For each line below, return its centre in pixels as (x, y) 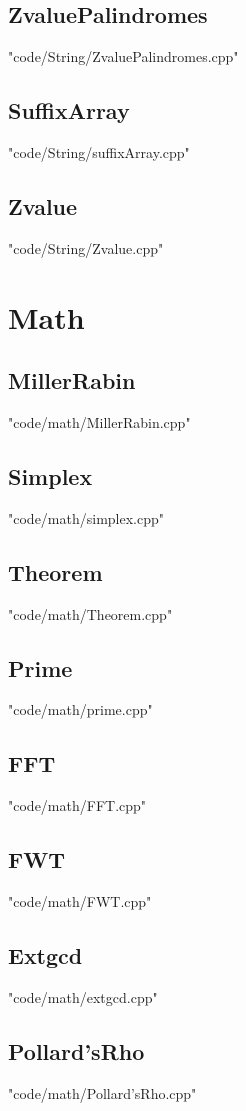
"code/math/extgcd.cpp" (83, 996)
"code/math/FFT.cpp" (77, 805)
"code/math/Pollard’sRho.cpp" (102, 1092)
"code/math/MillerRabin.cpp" (99, 421)
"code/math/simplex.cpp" (86, 517)
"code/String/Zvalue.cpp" (86, 247)
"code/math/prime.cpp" (80, 709)
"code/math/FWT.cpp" (80, 900)
